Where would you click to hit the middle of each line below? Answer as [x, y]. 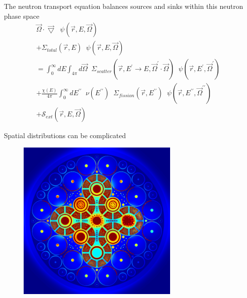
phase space [22, 16]
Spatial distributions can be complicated [65, 135]
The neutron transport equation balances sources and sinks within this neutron [123, 6]
